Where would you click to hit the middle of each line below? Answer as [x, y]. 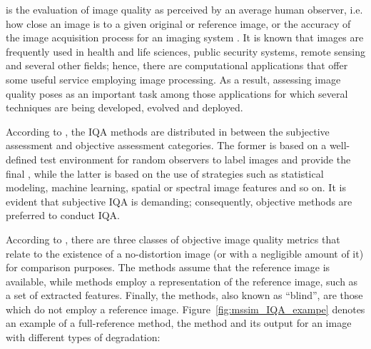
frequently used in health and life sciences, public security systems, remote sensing [185, 51]
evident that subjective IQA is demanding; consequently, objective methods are [179, 201]
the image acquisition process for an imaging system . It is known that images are [185, 37]
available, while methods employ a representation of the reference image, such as [182, 281]
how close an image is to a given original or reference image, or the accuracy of [178, 23]
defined [21, 159]
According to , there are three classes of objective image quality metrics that [173, 239]
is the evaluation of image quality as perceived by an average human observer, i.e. [184, 9]
